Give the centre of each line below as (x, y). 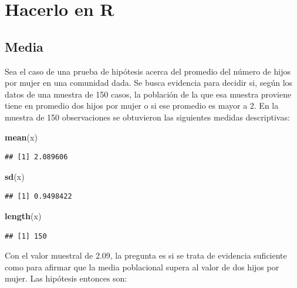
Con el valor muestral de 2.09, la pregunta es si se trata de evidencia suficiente (146, 255)
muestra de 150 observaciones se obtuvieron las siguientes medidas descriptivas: (147, 117)
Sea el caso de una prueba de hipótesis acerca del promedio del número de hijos (148, 71)
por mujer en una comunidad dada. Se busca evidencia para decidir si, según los (149, 83)
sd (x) (15, 176)
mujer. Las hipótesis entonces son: (66, 278)
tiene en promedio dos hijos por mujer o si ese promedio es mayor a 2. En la (142, 106)
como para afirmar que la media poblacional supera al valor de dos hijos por (142, 267)
